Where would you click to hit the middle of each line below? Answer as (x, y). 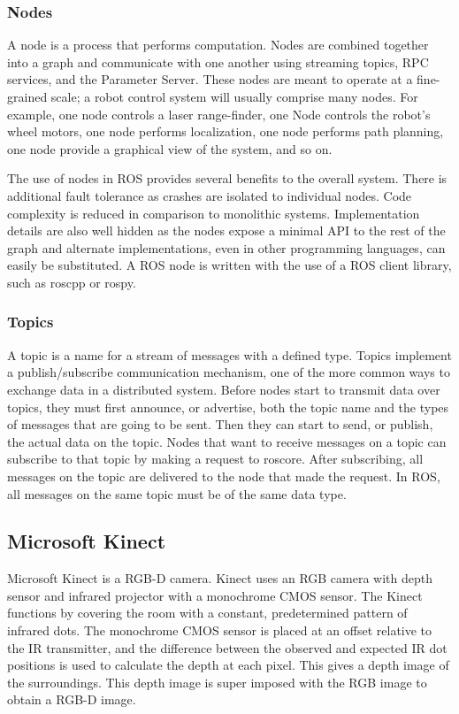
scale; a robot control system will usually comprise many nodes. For (234, 96)
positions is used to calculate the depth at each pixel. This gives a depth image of (228, 665)
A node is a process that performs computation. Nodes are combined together (218, 45)
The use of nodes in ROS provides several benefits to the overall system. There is (227, 178)
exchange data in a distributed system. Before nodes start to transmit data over (224, 389)
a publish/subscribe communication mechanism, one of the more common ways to (229, 372)
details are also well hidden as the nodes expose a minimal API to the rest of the (226, 230)
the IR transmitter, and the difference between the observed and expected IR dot (227, 647)
